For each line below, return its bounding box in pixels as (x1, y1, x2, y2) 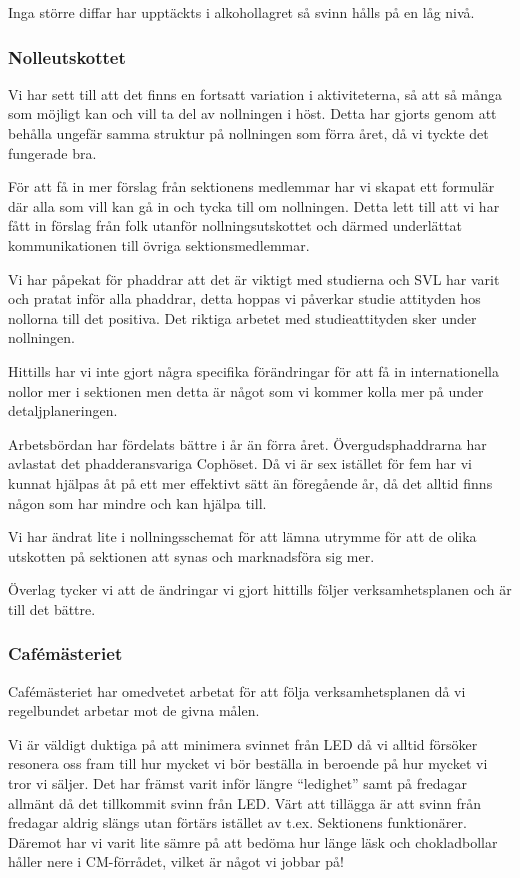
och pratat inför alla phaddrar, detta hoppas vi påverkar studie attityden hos (8, 288, 481, 309)
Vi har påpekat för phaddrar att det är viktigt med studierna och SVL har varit (8, 268, 500, 289)
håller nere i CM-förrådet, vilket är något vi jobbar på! (8, 851, 344, 872)
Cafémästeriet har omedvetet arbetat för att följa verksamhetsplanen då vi (8, 680, 466, 701)
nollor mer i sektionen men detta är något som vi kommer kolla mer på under (8, 380, 484, 401)
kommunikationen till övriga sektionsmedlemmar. (8, 234, 310, 255)
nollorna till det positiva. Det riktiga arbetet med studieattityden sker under (8, 307, 477, 328)
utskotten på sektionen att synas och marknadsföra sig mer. (8, 545, 375, 566)
